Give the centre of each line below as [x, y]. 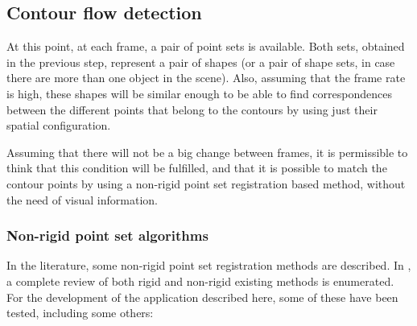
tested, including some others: [80, 313]
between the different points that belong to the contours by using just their [192, 109]
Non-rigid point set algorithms [107, 235]
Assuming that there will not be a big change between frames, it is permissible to [207, 152]
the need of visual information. [82, 199]
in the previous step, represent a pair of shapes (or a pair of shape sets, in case [201, 62]
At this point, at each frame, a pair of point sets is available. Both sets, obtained [206, 46]
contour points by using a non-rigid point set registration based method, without [206, 183]
